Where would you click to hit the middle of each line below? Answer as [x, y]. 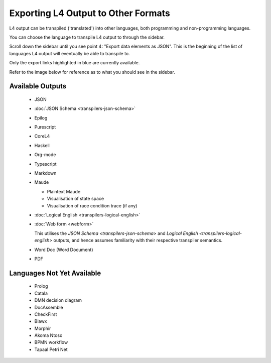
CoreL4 [42, 136]
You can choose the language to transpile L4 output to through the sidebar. [87, 37]
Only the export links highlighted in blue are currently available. [75, 63]
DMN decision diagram [58, 300]
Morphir [43, 328]
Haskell [42, 145]
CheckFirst [46, 314]
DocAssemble [49, 307]
